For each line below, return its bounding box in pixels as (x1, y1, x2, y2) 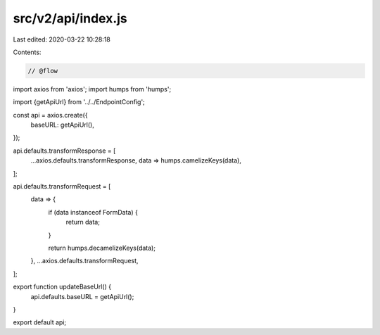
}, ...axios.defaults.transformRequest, (30, 257, 139, 265)
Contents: (13, 48, 42, 56)
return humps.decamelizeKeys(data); (48, 244, 156, 252)
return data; (65, 218, 100, 227)
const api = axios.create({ (13, 110, 88, 119)
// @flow (27, 67, 58, 75)
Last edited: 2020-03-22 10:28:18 (13, 35, 110, 44)
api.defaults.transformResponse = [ (13, 146, 116, 155)
